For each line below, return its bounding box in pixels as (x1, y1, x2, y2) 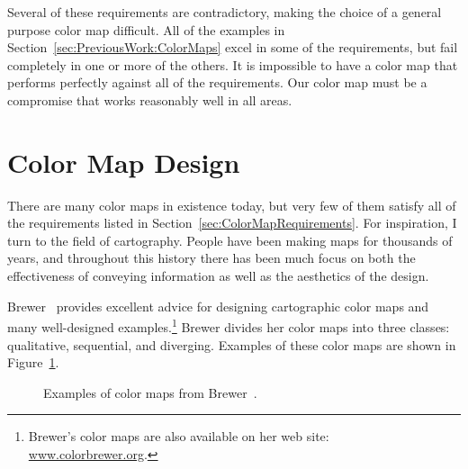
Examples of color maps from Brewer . (43, 383, 257, 401)
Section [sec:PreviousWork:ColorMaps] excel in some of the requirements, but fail (7, 38, 458, 57)
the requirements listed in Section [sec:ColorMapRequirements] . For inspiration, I (7, 213, 457, 232)
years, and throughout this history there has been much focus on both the (7, 248, 416, 267)
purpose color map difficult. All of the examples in (7, 20, 285, 39)
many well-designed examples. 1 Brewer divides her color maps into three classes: (7, 315, 450, 336)
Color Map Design (7, 143, 240, 180)
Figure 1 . (7, 353, 59, 372)
